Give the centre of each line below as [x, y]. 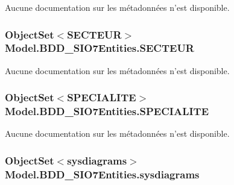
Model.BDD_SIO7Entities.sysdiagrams [102, 174]
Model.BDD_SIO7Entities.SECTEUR [100, 48]
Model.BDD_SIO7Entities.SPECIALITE [107, 111]
